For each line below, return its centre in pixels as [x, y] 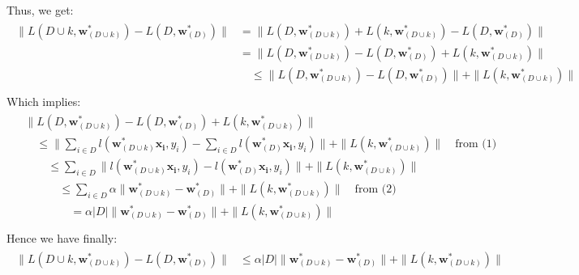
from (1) [476, 144]
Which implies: [44, 101]
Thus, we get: [40, 10]
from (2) [375, 190]
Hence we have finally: [62, 237]
